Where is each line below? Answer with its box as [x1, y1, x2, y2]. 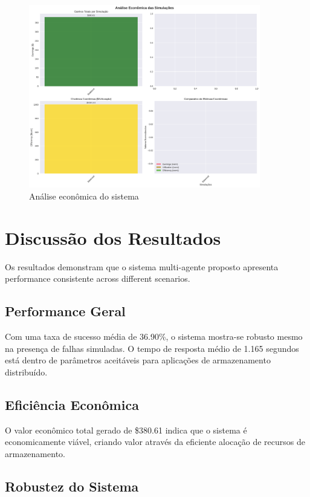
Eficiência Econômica [5, 395, 139, 414]
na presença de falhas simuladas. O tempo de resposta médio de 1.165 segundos [5, 342, 299, 354]
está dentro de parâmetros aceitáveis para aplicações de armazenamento [5, 354, 271, 366]
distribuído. [5, 365, 48, 378]
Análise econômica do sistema [29, 189, 139, 202]
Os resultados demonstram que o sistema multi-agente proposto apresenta [5, 260, 279, 273]
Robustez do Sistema [5, 476, 139, 495]
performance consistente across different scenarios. [5, 272, 190, 285]
